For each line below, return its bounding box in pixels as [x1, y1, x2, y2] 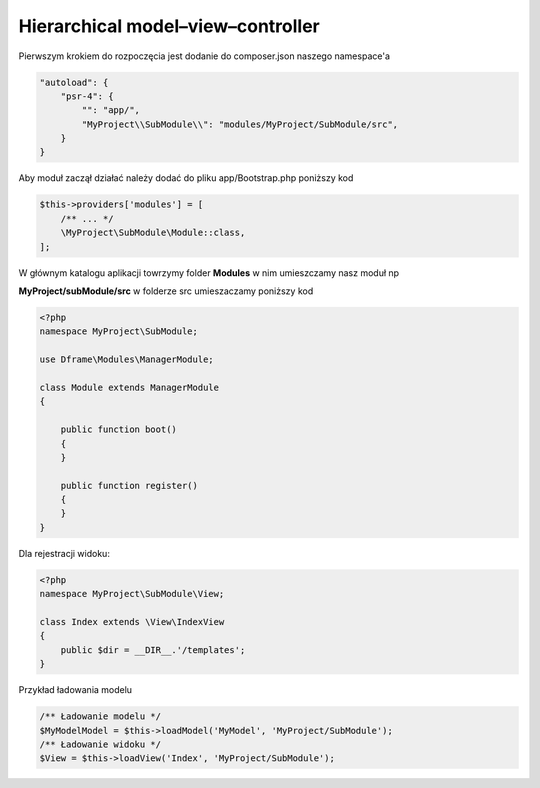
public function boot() [60, 424, 177, 435]
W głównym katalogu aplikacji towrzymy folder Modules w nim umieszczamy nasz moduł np [18, 266, 400, 279]
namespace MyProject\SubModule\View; [39, 588, 225, 600]
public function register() [60, 480, 199, 491]
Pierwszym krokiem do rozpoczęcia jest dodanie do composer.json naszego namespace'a [18, 50, 390, 62]
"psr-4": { [60, 90, 114, 102]
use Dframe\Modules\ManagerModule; [39, 354, 214, 365]
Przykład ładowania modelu [18, 684, 133, 696]
